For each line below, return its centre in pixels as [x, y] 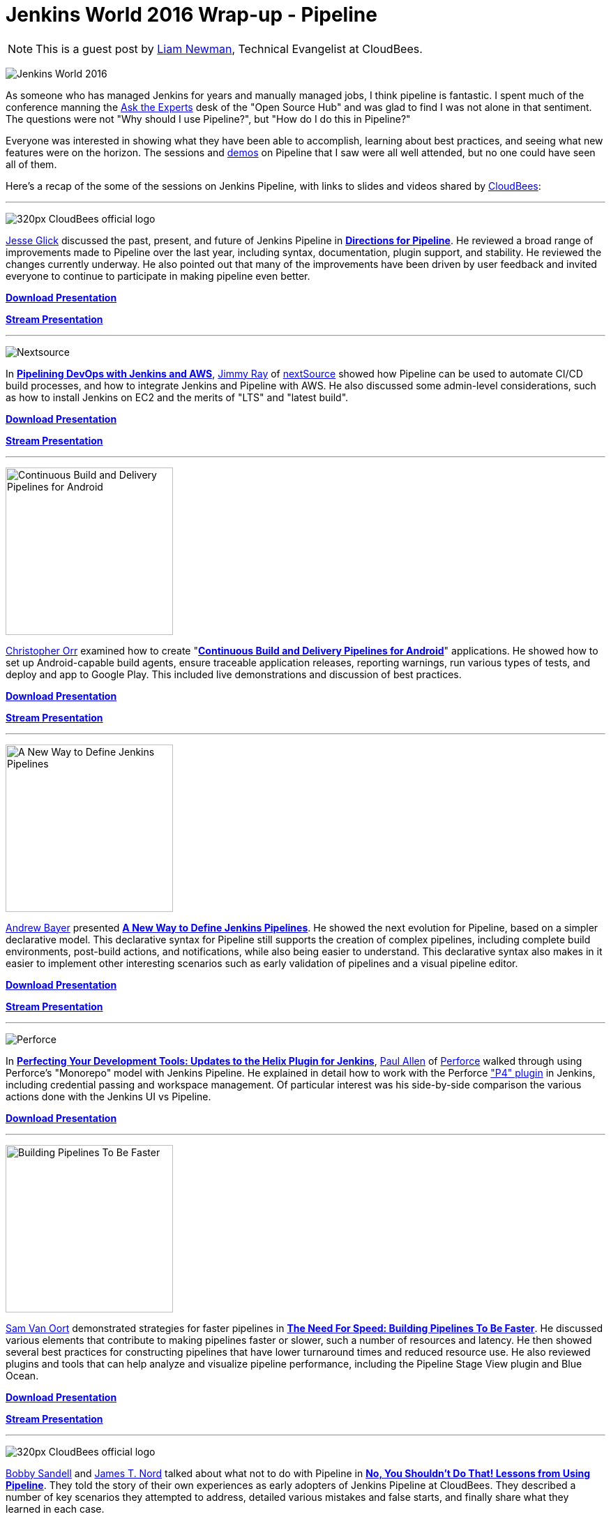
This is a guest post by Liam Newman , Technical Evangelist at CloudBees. [229, 48]
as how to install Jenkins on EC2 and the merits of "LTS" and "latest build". [177, 397]
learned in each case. [55, 1509]
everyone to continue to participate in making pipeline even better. [158, 276]
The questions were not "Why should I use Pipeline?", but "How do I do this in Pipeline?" [208, 119]
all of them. [31, 164]
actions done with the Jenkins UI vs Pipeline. [108, 1096]
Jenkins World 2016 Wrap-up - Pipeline [191, 15]
